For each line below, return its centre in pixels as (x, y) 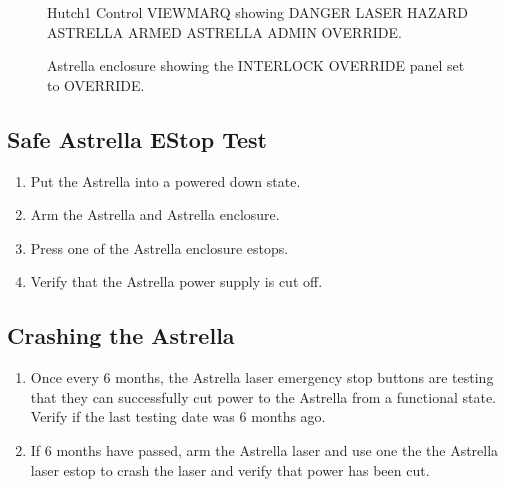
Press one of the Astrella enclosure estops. (159, 247)
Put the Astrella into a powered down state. (165, 180)
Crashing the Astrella (121, 335)
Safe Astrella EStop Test (137, 138)
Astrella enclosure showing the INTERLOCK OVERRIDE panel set (256, 65)
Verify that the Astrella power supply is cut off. (176, 281)
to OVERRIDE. (96, 84)
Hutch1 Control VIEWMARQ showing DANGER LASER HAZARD (258, 12)
